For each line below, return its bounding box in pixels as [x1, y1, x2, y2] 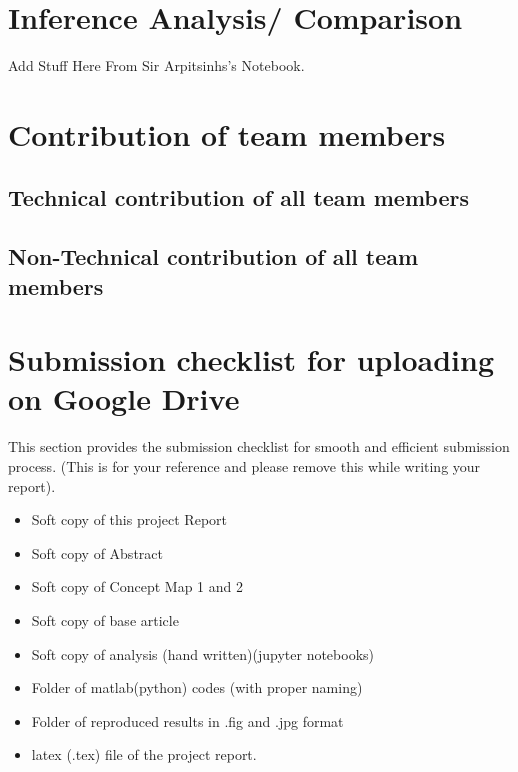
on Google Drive [8, 378, 240, 419]
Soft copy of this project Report [31, 509, 227, 530]
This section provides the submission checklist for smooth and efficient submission [8, 436, 510, 457]
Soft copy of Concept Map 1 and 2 [31, 576, 243, 597]
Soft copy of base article [31, 609, 179, 630]
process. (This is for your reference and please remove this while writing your [8, 455, 481, 476]
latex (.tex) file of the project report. [31, 744, 257, 765]
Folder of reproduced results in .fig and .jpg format [31, 710, 344, 731]
